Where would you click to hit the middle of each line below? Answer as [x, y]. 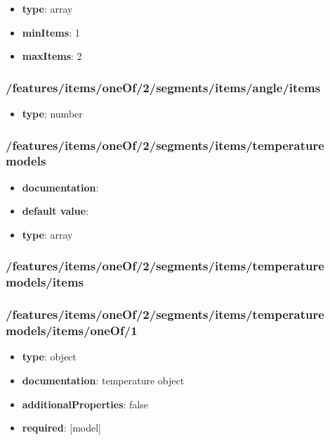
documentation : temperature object [103, 381]
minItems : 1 [51, 32]
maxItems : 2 [52, 56]
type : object [49, 357]
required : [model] [61, 428]
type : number [52, 113]
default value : [55, 211]
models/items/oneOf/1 [72, 331]
